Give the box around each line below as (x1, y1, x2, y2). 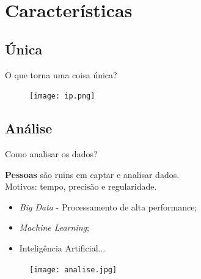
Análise (5, 119, 53, 138)
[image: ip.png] (29, 92, 95, 101)
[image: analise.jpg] (29, 265, 117, 274)
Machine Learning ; (19, 221, 89, 234)
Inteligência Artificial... (19, 242, 106, 254)
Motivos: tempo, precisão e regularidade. (5, 180, 157, 193)
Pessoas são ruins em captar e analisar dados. (5, 168, 180, 180)
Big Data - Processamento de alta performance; (19, 200, 197, 213)
